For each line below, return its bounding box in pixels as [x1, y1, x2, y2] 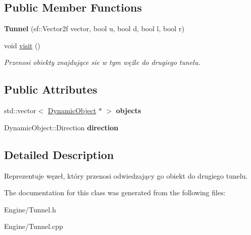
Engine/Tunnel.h [4, 204, 56, 214]
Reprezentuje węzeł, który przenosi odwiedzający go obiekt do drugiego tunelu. [4, 170, 248, 181]
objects [116, 105, 141, 116]
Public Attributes [4, 82, 98, 97]
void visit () [4, 40, 41, 50]
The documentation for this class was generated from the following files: [4, 187, 226, 198]
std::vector [4, 105, 36, 116]
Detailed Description [4, 146, 114, 162]
